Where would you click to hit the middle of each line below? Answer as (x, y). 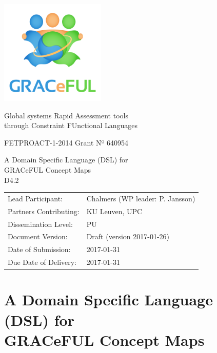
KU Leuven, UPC (114, 211)
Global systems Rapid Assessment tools (66, 115)
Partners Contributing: (44, 211)
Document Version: (38, 236)
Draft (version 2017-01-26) (128, 236)
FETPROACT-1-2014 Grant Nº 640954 (66, 142)
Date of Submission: (39, 249)
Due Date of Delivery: (42, 262)
